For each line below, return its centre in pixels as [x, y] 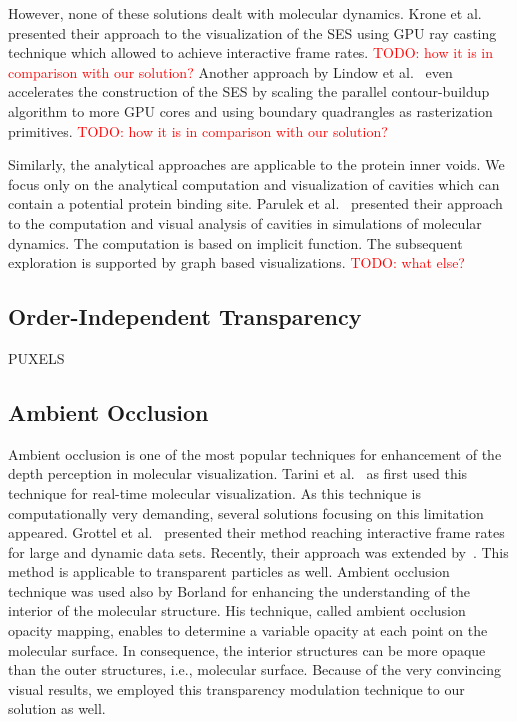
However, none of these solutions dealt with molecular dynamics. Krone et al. [245, 13]
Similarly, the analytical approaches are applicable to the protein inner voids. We [256, 164]
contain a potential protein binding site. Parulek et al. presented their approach [255, 203]
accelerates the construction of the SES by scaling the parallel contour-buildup [249, 91]
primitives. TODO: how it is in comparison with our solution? [198, 130]
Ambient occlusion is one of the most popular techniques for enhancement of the [255, 453]
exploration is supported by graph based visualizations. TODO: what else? [236, 262]
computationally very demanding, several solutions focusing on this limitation [246, 512]
